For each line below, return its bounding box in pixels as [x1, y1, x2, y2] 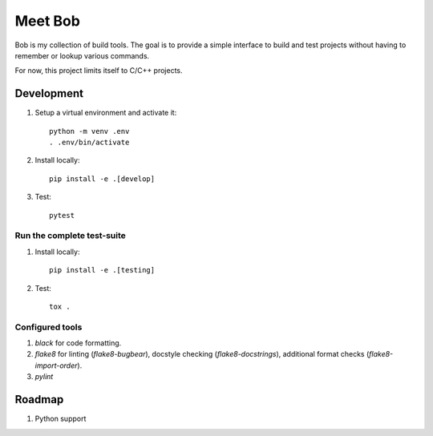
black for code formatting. [34, 338, 122, 348]
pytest [49, 211, 75, 220]
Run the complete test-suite [14, 230, 126, 241]
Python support [34, 414, 87, 424]
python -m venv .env [49, 127, 130, 135]
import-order [34, 361, 78, 370]
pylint [34, 372, 54, 381]
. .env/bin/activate [49, 138, 130, 147]
